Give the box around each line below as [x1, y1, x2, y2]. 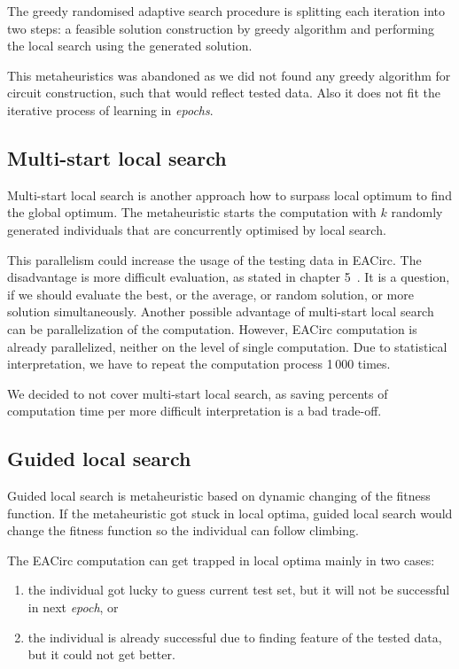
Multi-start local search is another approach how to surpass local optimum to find [7, 185, 452, 204]
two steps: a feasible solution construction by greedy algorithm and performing [7, 19, 435, 37]
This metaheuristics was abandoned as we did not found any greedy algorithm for [7, 66, 451, 84]
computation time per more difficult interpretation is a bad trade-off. [7, 401, 382, 420]
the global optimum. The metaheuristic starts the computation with [7, 203, 377, 222]
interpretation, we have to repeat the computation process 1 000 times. [7, 354, 391, 373]
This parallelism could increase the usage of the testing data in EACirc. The [7, 250, 422, 268]
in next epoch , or [27, 598, 119, 617]
